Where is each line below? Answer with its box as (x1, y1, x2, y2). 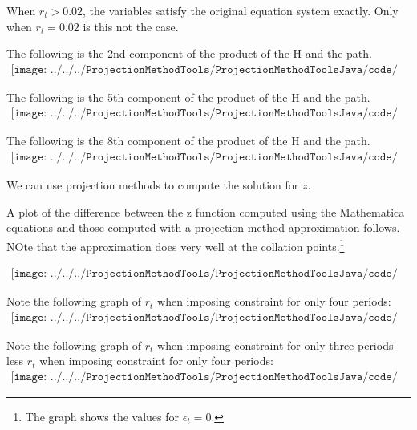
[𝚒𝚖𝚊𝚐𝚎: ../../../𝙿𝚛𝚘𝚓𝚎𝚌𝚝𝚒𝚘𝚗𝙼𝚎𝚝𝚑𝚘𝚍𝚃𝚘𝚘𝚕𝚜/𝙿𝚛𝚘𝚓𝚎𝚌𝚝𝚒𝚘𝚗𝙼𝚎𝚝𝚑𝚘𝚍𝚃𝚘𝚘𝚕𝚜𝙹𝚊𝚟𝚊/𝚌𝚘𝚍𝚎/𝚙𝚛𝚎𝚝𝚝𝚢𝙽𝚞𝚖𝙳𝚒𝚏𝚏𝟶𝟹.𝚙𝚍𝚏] (10, 268, 398, 280)
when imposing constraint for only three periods (157, 336, 394, 353)
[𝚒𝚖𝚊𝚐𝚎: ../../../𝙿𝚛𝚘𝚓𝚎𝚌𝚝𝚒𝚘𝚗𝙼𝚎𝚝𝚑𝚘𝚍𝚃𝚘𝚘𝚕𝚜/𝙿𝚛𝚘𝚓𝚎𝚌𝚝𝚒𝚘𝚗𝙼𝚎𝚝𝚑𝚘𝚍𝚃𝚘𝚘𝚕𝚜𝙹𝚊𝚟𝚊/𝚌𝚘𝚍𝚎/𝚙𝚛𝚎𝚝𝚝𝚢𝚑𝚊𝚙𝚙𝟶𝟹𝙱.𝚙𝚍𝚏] (10, 107, 398, 120)
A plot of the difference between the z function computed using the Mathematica (6, 203, 405, 220)
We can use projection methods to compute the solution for (6, 176, 299, 193)
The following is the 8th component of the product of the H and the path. (6, 132, 370, 149)
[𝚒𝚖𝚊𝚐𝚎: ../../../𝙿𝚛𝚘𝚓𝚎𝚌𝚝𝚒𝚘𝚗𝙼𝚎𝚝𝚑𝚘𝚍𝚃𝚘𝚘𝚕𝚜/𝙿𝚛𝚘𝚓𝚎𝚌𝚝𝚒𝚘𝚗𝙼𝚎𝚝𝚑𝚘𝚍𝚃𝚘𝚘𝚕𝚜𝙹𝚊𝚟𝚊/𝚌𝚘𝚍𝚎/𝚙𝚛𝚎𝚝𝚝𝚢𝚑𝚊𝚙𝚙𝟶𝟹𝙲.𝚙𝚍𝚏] (10, 152, 398, 164)
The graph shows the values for (25, 408, 180, 424)
